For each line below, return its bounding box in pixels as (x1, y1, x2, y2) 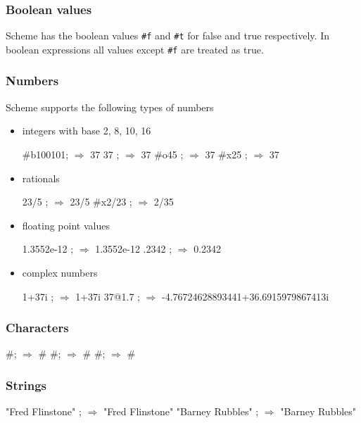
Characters (6, 319, 69, 336)
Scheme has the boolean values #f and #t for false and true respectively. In (6, 28, 329, 43)
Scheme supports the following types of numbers (6, 99, 214, 114)
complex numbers (22, 265, 98, 279)
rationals (22, 170, 60, 185)
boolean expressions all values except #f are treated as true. (6, 42, 264, 56)
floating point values (22, 217, 110, 232)
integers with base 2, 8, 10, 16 (22, 123, 151, 138)
